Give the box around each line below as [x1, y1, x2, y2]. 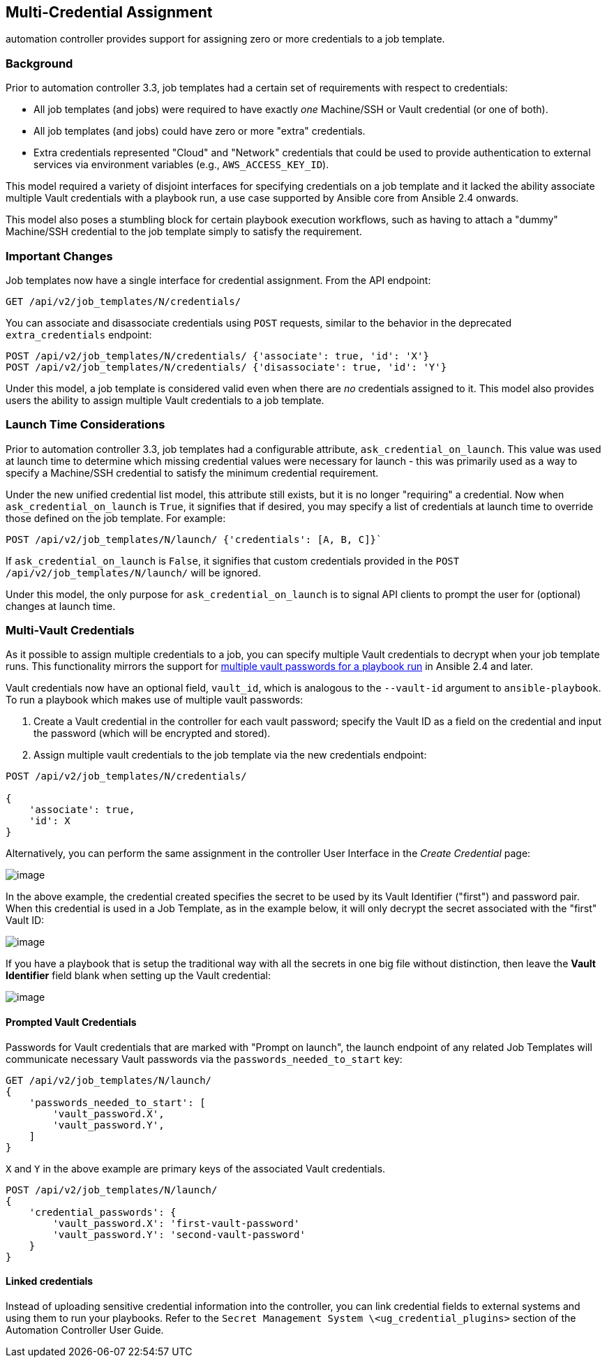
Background [6, 56, 73, 70]
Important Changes [6, 248, 113, 263]
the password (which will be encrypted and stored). [33, 727, 271, 740]
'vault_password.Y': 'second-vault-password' [52, 1228, 306, 1240]
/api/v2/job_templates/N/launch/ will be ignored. [6, 566, 261, 579]
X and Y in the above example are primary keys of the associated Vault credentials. [6, 1162, 386, 1175]
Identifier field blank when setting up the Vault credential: [6, 969, 271, 982]
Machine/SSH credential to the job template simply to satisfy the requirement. [6, 225, 362, 238]
